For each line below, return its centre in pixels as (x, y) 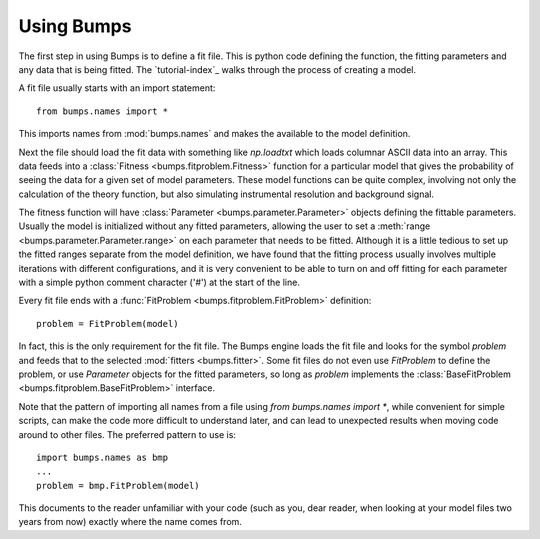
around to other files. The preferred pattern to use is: (127, 434)
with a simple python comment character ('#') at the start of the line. (159, 282)
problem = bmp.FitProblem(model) (118, 485)
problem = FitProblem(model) (107, 323)
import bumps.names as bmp (102, 457)
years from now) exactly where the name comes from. (130, 522)
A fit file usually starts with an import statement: (117, 88)
